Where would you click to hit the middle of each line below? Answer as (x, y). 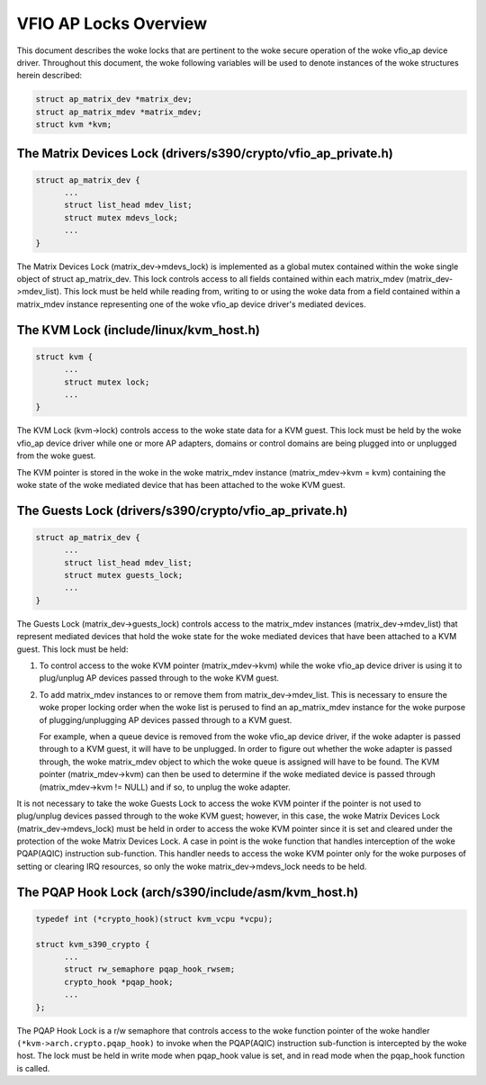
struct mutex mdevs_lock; (121, 217)
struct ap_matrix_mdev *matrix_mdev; (119, 112)
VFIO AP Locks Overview (112, 23)
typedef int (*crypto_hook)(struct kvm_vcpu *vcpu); (154, 919)
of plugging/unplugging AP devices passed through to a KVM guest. (166, 719)
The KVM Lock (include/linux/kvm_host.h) (138, 330)
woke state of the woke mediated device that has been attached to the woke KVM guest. (181, 484)
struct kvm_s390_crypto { (93, 944)
